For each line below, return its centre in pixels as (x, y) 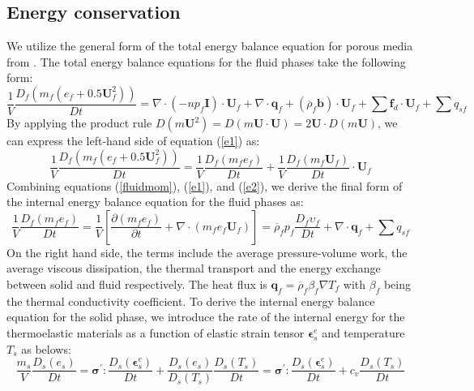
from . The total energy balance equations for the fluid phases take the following (206, 61)
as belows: (46, 348)
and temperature (363, 333)
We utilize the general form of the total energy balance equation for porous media (210, 46)
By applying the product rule (79, 123)
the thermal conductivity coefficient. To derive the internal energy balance (191, 301)
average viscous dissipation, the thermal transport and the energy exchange (194, 268)
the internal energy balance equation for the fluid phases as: (155, 202)
